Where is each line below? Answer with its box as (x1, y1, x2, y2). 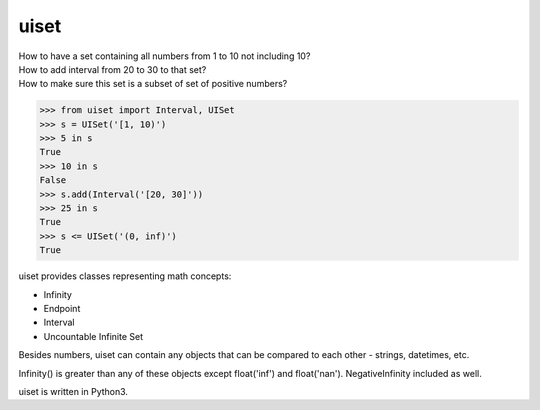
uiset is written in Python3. (18, 385, 129, 397)
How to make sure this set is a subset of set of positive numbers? (18, 78, 288, 90)
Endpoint (43, 302, 81, 314)
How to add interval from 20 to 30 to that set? (18, 63, 207, 75)
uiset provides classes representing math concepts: (18, 270, 232, 282)
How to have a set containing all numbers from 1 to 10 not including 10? (18, 50, 311, 62)
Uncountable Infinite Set (43, 330, 144, 342)
